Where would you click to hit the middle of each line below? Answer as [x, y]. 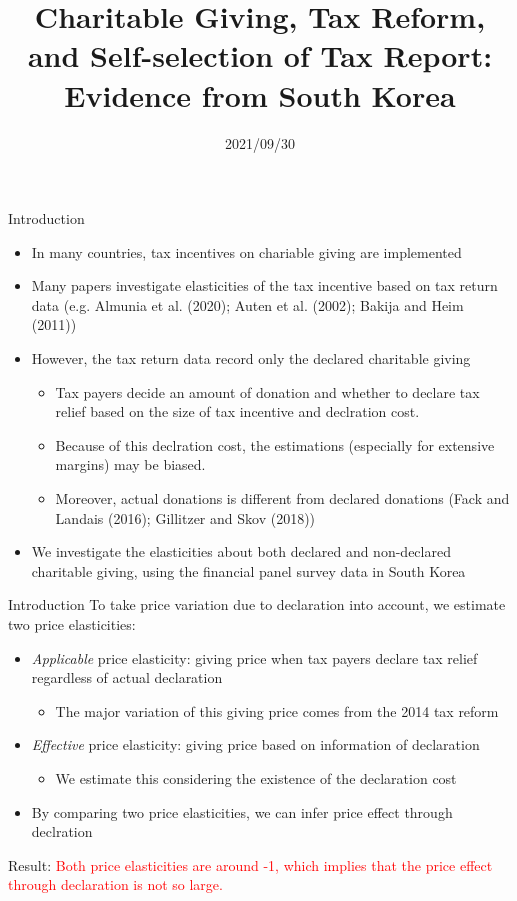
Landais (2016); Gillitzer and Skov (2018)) [185, 517]
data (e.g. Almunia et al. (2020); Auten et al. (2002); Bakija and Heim [247, 304]
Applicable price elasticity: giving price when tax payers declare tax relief [254, 657]
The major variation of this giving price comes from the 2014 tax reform [277, 710]
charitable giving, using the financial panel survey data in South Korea [248, 570]
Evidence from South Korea [260, 94]
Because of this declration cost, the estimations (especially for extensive [275, 444]
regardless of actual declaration [127, 677]
